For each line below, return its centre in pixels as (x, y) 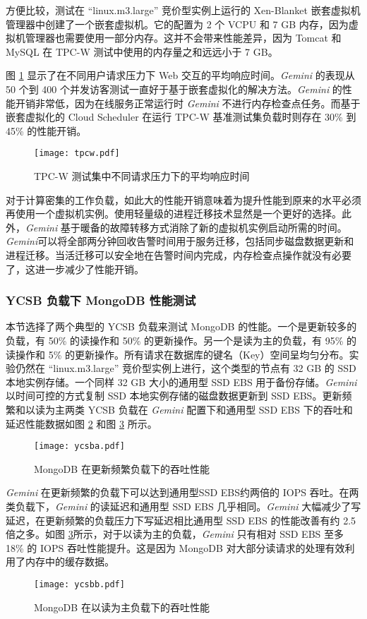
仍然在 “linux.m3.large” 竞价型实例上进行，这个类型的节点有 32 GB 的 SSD (186, 368)
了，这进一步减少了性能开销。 (75, 269)
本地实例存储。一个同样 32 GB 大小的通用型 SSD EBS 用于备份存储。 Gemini (181, 381)
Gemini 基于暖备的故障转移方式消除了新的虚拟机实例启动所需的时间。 (186, 227)
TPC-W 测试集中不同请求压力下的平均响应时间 (142, 176)
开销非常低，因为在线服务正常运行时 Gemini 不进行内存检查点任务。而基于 (188, 103)
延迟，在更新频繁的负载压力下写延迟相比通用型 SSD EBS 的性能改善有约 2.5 (181, 520)
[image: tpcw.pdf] (77, 154)
